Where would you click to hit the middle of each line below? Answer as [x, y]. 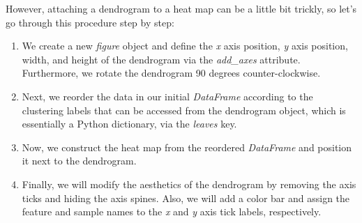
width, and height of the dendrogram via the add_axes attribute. [161, 59]
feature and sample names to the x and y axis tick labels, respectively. [172, 212]
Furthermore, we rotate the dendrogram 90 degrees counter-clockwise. [171, 73]
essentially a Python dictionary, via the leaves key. [129, 124]
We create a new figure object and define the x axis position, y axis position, [185, 46]
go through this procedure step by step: [90, 22]
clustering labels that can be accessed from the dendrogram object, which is [184, 110]
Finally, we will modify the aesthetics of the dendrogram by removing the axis [189, 184]
